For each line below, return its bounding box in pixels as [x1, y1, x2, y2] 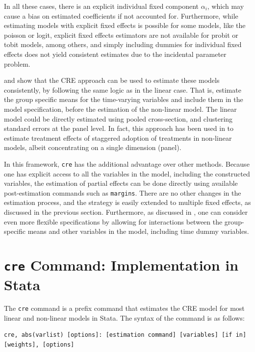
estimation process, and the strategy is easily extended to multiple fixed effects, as [4, 197, 251, 207]
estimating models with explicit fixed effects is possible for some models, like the [4, 20, 246, 30]
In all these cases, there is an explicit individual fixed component [4, 1, 199, 11]
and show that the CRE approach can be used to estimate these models [4, 75, 220, 85]
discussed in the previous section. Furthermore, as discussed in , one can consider [4, 207, 248, 217]
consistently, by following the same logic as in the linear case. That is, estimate [4, 84, 241, 95]
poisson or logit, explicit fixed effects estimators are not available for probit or [4, 29, 238, 40]
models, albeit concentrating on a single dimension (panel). [4, 142, 181, 152]
